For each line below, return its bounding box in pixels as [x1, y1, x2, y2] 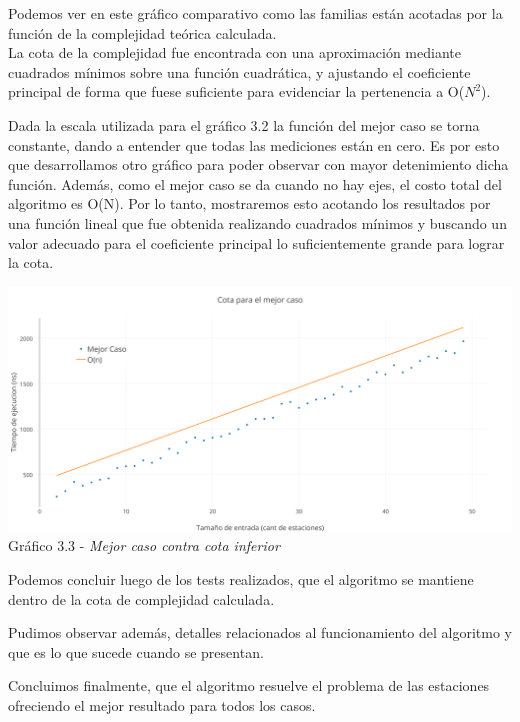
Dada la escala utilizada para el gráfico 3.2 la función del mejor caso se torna [8, 114, 480, 135]
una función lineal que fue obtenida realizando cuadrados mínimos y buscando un [8, 212, 507, 233]
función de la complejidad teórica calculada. [8, 22, 277, 43]
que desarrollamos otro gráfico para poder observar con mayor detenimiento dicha [8, 154, 509, 175]
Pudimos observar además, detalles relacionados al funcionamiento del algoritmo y [8, 622, 512, 643]
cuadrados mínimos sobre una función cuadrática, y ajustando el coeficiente [8, 61, 471, 82]
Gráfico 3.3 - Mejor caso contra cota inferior [8, 535, 280, 556]
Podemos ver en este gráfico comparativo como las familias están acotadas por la [8, 3, 503, 23]
